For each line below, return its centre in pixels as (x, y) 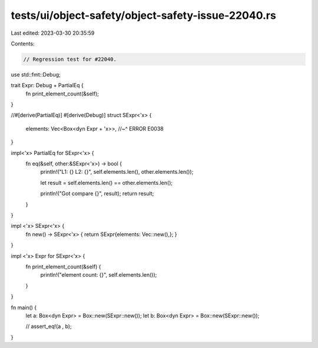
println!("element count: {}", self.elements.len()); (99, 275)
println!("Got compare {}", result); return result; (97, 194)
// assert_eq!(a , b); (49, 326)
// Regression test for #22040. (70, 59)
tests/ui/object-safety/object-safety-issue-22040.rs (143, 15)
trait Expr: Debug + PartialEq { (47, 85)
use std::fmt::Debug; (36, 74)
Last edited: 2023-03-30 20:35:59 (53, 33)
